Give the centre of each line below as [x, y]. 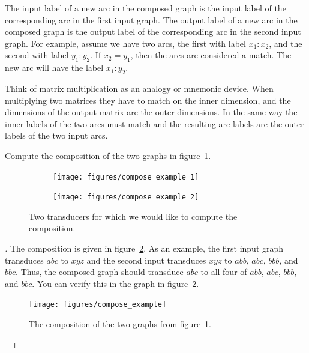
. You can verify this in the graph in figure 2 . [115, 283]
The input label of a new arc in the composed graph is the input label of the [145, 8]
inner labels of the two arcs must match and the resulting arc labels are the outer [154, 123]
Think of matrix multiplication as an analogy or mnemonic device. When [139, 88]
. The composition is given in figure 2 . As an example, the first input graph [144, 248]
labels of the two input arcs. [56, 135]
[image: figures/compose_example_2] [126, 197]
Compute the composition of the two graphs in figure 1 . [108, 155]
